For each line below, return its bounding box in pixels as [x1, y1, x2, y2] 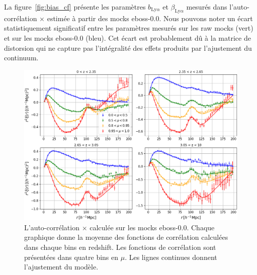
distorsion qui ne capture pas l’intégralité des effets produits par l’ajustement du [4, 42, 252, 53]
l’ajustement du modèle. [24, 261, 99, 272]
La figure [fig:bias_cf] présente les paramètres [4, 2, 146, 12]
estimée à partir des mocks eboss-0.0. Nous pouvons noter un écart [47, 13, 253, 23]
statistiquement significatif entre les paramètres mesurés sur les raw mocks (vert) [4, 23, 253, 33]
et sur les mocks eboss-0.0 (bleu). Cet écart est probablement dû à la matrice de [4, 32, 251, 43]
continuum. [4, 52, 39, 63]
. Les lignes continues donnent [125, 251, 217, 262]
